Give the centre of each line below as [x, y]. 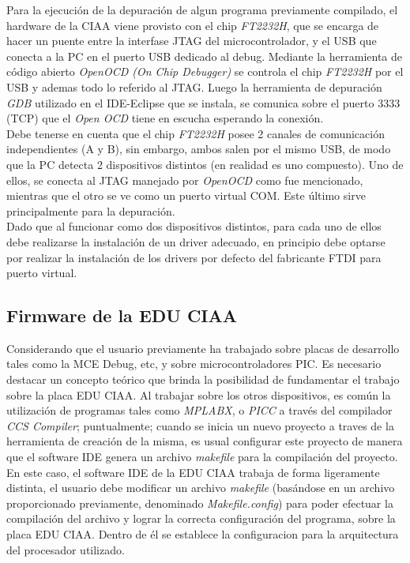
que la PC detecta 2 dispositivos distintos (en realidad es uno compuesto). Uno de [205, 164]
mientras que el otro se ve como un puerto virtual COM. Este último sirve [186, 195]
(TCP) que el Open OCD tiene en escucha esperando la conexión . [165, 118]
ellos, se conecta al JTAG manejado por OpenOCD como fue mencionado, [185, 180]
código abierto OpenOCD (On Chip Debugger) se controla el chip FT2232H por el [205, 71]
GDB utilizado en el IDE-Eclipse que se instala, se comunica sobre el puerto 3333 [203, 102]
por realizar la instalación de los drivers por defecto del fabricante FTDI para [194, 257]
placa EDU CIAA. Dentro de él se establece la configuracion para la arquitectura [203, 534]
